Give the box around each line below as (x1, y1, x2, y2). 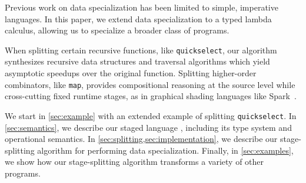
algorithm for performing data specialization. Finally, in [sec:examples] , (37, 144, 294, 156)
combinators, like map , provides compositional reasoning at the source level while (5, 78, 295, 90)
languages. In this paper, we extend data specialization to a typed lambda (5, 12, 272, 25)
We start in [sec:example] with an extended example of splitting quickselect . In (5, 109, 297, 121)
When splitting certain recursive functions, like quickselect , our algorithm (5, 43, 277, 56)
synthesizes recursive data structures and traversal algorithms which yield (5, 55, 270, 67)
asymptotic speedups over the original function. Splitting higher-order (5, 67, 257, 79)
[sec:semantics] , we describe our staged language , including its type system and (5, 121, 292, 133)
